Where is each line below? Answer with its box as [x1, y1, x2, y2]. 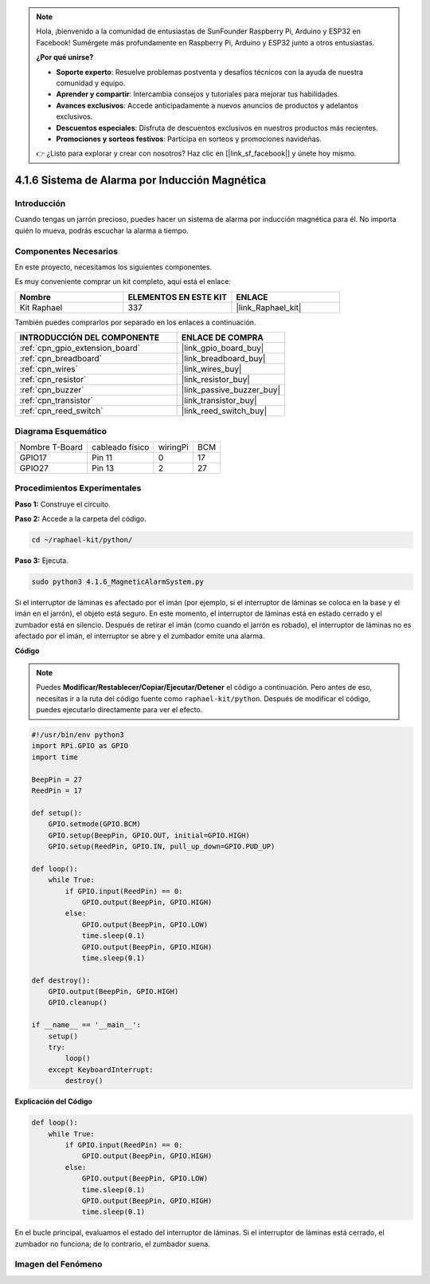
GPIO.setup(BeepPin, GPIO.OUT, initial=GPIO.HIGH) [48, 830, 250, 840]
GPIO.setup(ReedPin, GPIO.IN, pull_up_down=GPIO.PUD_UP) [48, 842, 276, 851]
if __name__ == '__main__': [31, 1021, 141, 1030]
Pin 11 [92, 451, 113, 463]
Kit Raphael [19, 301, 63, 313]
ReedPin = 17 [31, 786, 83, 795]
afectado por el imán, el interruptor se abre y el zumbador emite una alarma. [14, 631, 265, 641]
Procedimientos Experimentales [14, 482, 142, 494]
